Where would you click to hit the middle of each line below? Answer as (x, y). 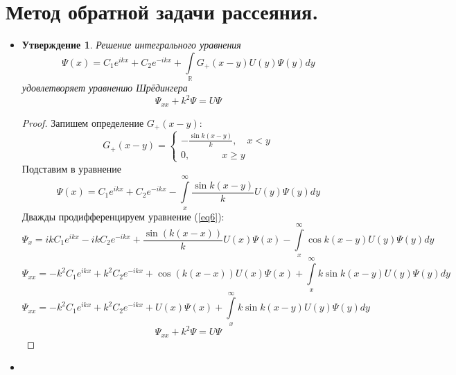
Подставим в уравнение (71, 168)
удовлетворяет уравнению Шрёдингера (105, 88)
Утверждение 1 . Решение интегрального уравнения (131, 45)
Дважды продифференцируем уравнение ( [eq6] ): (123, 216)
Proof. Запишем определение (83, 122)
